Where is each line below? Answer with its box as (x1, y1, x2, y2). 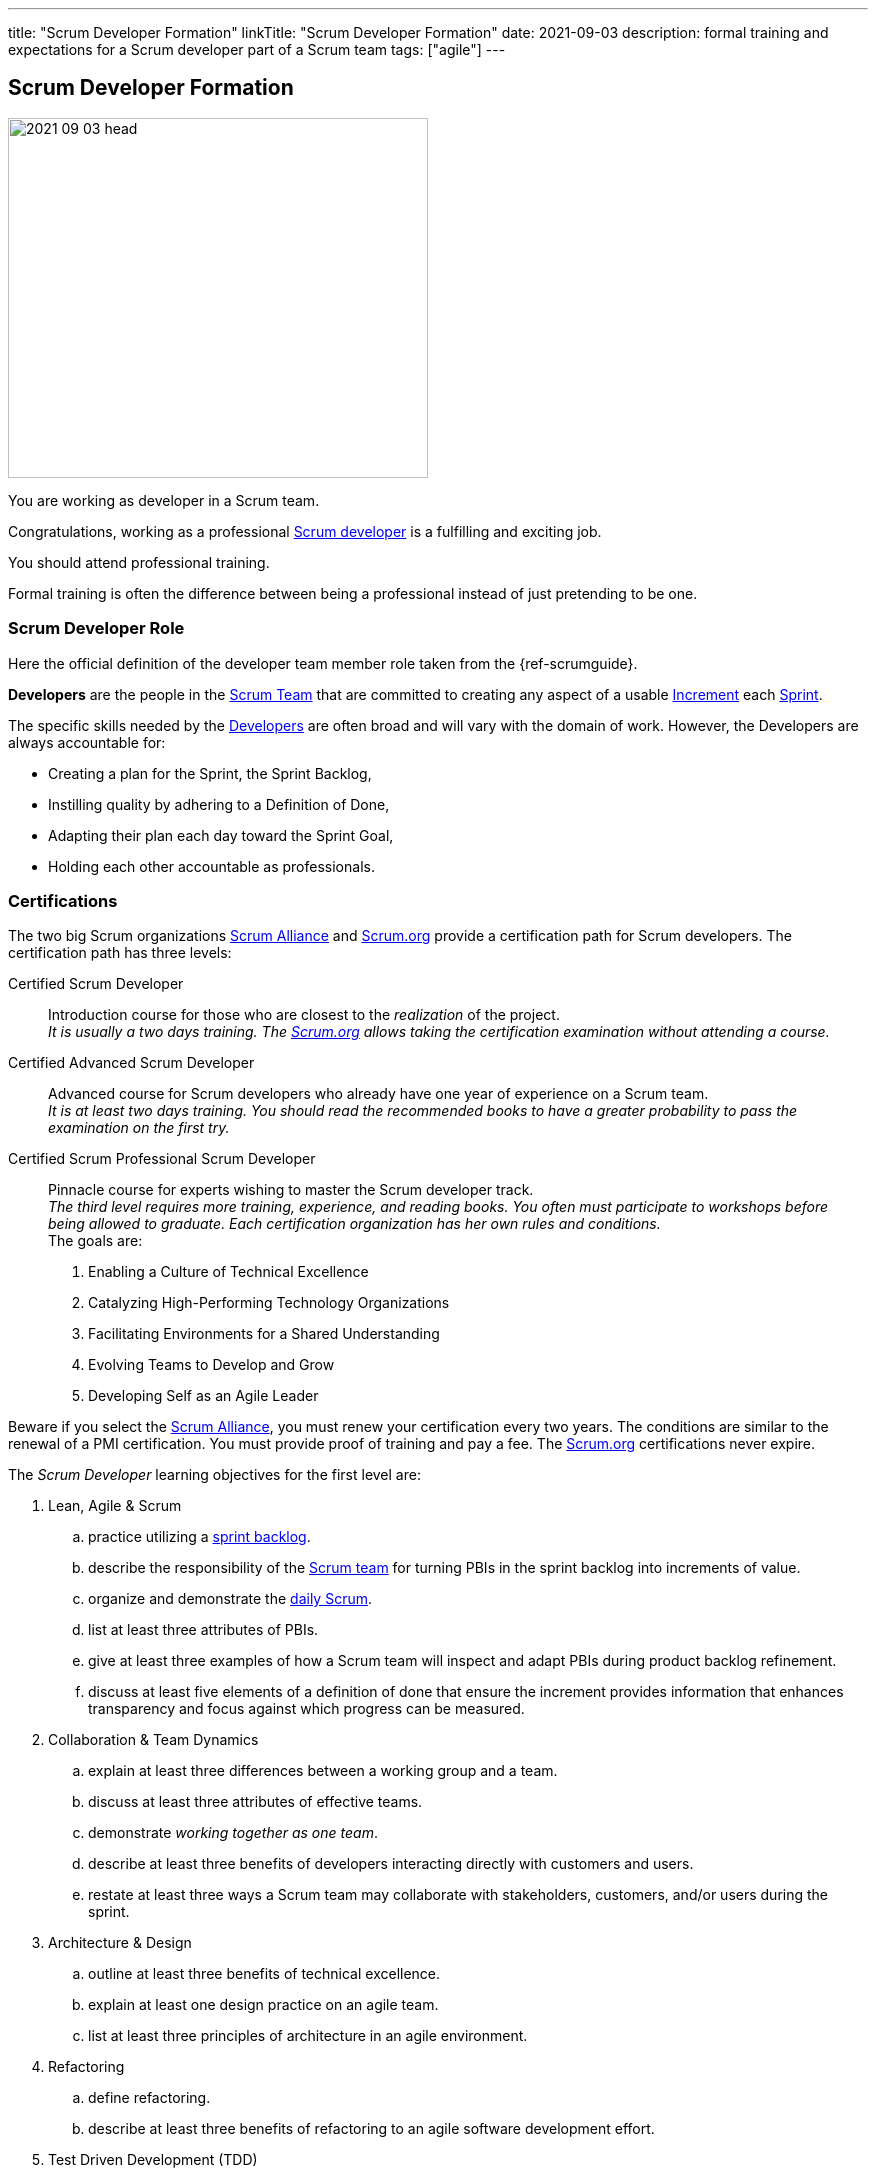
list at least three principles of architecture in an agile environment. (88, 2027, 528, 2045)
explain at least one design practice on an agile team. (88, 1996, 439, 2014)
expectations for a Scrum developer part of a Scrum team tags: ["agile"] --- (8, 41, 506, 58)
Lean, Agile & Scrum (48, 1497, 182, 1515)
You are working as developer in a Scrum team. (8, 491, 320, 509)
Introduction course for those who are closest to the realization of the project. (48, 1006, 560, 1024)
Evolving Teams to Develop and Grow (88, 1356, 335, 1374)
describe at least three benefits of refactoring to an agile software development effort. (88, 2120, 655, 2138)
